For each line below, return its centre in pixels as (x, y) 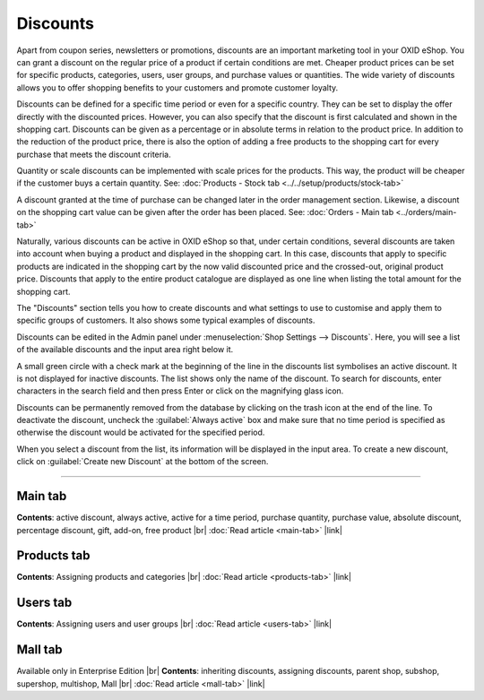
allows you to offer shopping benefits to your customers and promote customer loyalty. (177, 87)
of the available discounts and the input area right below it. (125, 350)
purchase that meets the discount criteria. (94, 154)
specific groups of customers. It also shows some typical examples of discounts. (166, 320)
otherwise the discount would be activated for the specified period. (141, 432)
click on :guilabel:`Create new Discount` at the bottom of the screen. (143, 462)
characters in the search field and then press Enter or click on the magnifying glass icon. (180, 391)
